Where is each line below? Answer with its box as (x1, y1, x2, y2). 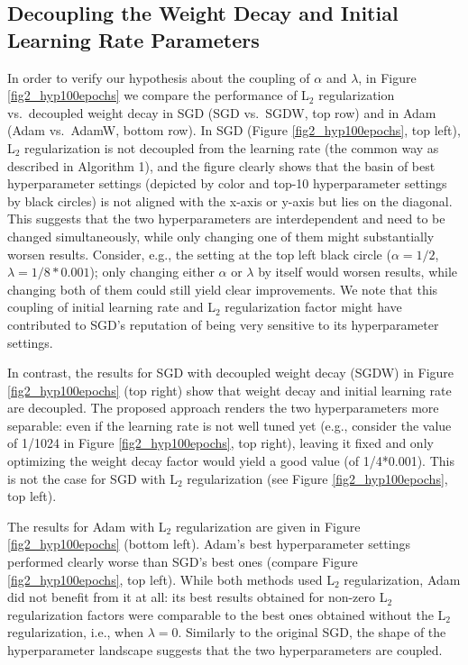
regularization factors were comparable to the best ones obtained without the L (7, 605, 446, 624)
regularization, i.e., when (7, 623, 143, 642)
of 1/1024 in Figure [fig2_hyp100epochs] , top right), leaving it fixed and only (7, 433, 434, 452)
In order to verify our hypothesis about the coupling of (7, 68, 310, 87)
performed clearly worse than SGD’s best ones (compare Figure (7, 552, 358, 571)
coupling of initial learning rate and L (7, 297, 216, 316)
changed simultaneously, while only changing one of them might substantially (7, 226, 435, 245)
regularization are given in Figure (175, 516, 361, 535)
